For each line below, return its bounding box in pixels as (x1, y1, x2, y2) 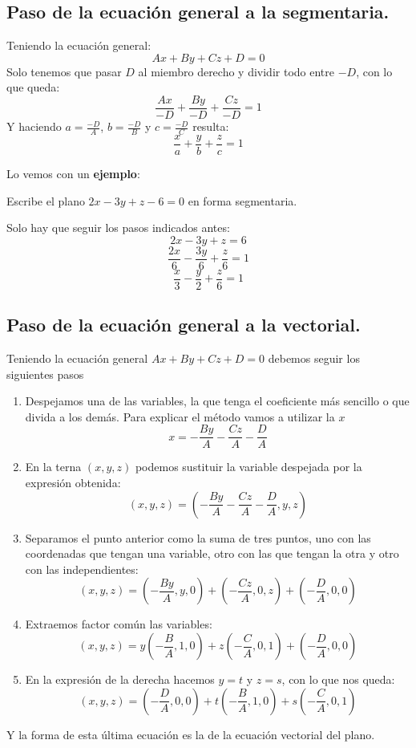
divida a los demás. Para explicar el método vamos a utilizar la (25, 408, 335, 425)
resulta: (192, 118, 229, 135)
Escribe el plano (6, 192, 85, 209)
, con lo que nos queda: (281, 671, 395, 688)
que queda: (6, 79, 60, 96)
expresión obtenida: (25, 474, 121, 491)
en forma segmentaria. (188, 192, 297, 209)
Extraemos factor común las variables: (25, 616, 212, 632)
